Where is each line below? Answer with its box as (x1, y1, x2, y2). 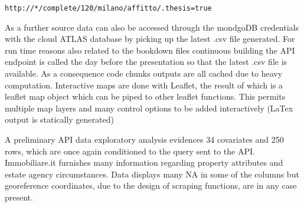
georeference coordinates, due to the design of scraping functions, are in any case (5, 179, 297, 192)
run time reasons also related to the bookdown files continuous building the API (5, 44, 295, 56)
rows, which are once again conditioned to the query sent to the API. (5, 144, 255, 157)
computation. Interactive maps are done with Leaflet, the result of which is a (5, 78, 283, 91)
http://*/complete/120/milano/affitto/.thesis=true (5, 4, 212, 12)
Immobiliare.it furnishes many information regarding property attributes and (5, 156, 283, 169)
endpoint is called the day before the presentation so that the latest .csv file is (5, 55, 287, 68)
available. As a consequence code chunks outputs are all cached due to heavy (5, 67, 283, 80)
